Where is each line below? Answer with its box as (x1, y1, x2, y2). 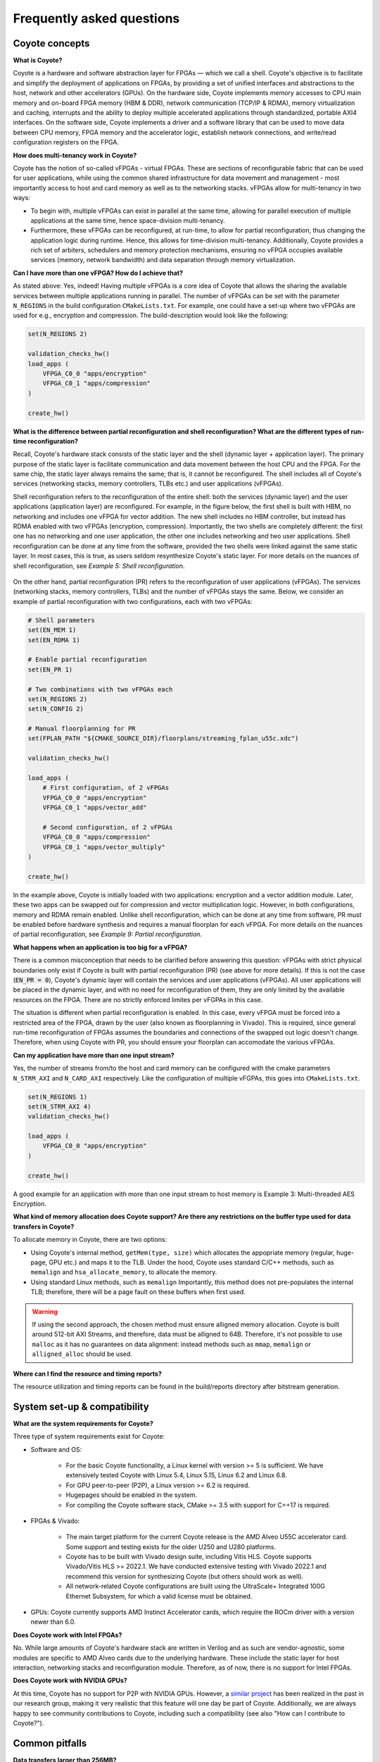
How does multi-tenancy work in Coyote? (13, 151, 137, 159)
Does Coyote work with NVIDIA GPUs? (13, 1676, 128, 1684)
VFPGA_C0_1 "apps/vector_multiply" (42, 843, 165, 851)
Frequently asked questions (13, 11, 180, 26)
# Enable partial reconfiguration (27, 655, 147, 664)
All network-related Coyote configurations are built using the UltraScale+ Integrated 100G (65, 1582, 325, 1591)
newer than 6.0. (30, 1618, 77, 1626)
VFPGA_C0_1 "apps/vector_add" (42, 803, 147, 812)
